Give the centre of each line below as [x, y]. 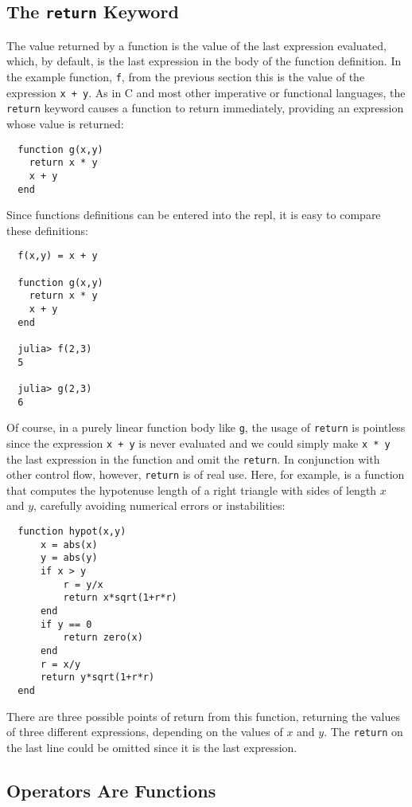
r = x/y [60, 664]
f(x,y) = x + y [58, 256]
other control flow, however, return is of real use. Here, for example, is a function [206, 474]
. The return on [363, 732]
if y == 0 [66, 624]
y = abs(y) [69, 558]
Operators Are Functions [111, 790]
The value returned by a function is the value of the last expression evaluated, [196, 45]
